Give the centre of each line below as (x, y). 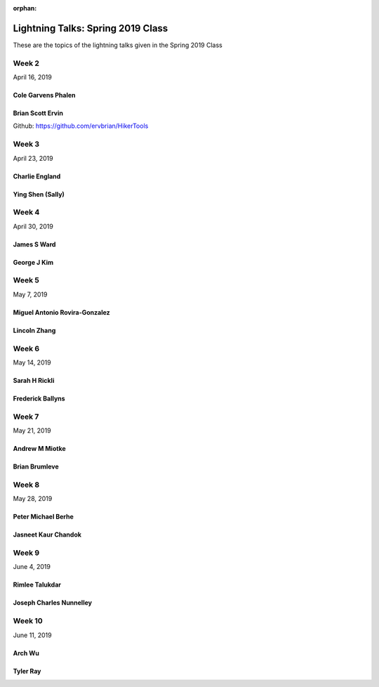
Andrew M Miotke (39, 449)
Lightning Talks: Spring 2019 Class (91, 28)
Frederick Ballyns (39, 398)
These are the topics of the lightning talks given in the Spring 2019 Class (118, 45)
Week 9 (26, 553)
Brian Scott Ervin (38, 113)
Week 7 (26, 417)
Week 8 (26, 485)
